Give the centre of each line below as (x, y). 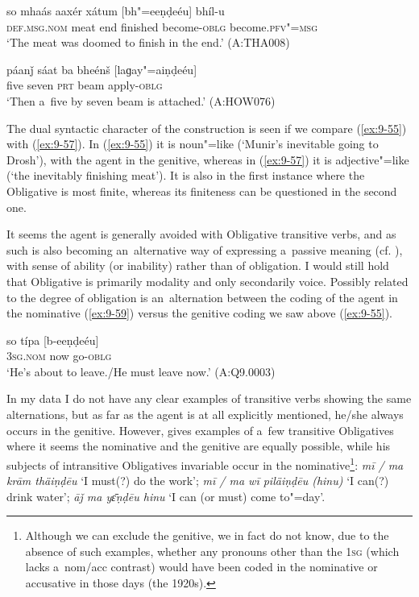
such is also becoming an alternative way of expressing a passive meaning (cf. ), (205, 249)
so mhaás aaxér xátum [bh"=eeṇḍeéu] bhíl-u (116, 10)
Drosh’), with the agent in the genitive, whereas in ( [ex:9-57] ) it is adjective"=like (208, 159)
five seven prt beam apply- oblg (85, 85)
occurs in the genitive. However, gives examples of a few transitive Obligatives (200, 430)
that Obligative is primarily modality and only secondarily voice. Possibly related (207, 281)
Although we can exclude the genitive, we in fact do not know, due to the (207, 535)
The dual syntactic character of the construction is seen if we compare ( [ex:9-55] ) (207, 128)
